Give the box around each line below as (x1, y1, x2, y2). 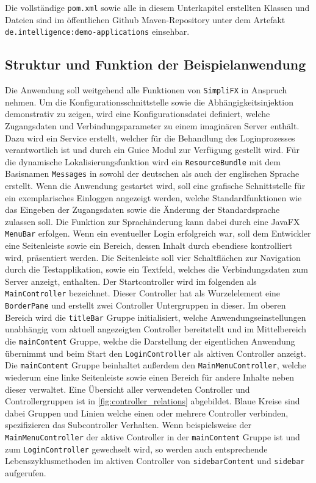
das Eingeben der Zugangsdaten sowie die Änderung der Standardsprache (5, 203, 280, 216)
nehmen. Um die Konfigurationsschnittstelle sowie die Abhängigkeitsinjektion (5, 95, 293, 108)
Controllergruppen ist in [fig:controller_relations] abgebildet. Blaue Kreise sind (5, 395, 300, 407)
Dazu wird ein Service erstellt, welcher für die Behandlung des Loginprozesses (5, 131, 295, 144)
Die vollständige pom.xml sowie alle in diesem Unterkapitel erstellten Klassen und (5, 1, 310, 13)
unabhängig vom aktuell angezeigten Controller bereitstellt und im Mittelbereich (5, 323, 307, 335)
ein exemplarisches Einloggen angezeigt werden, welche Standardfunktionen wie (5, 191, 302, 204)
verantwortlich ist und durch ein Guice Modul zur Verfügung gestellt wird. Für (5, 143, 300, 156)
